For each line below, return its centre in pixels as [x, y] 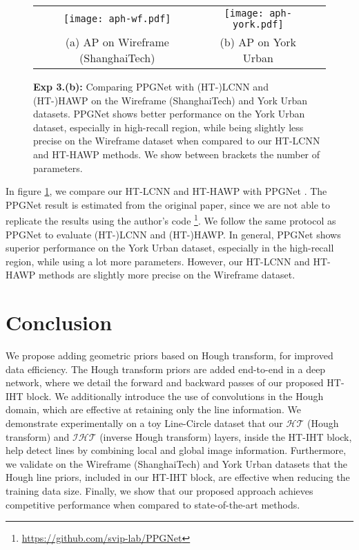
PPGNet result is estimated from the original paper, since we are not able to [168, 204]
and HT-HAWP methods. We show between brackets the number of [177, 154]
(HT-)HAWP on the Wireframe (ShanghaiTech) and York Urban [171, 100]
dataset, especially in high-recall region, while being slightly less [168, 127]
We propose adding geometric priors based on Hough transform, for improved [169, 355]
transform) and [38, 436]
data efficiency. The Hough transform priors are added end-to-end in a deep [166, 369]
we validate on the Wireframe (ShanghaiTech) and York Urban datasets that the [176, 463]
